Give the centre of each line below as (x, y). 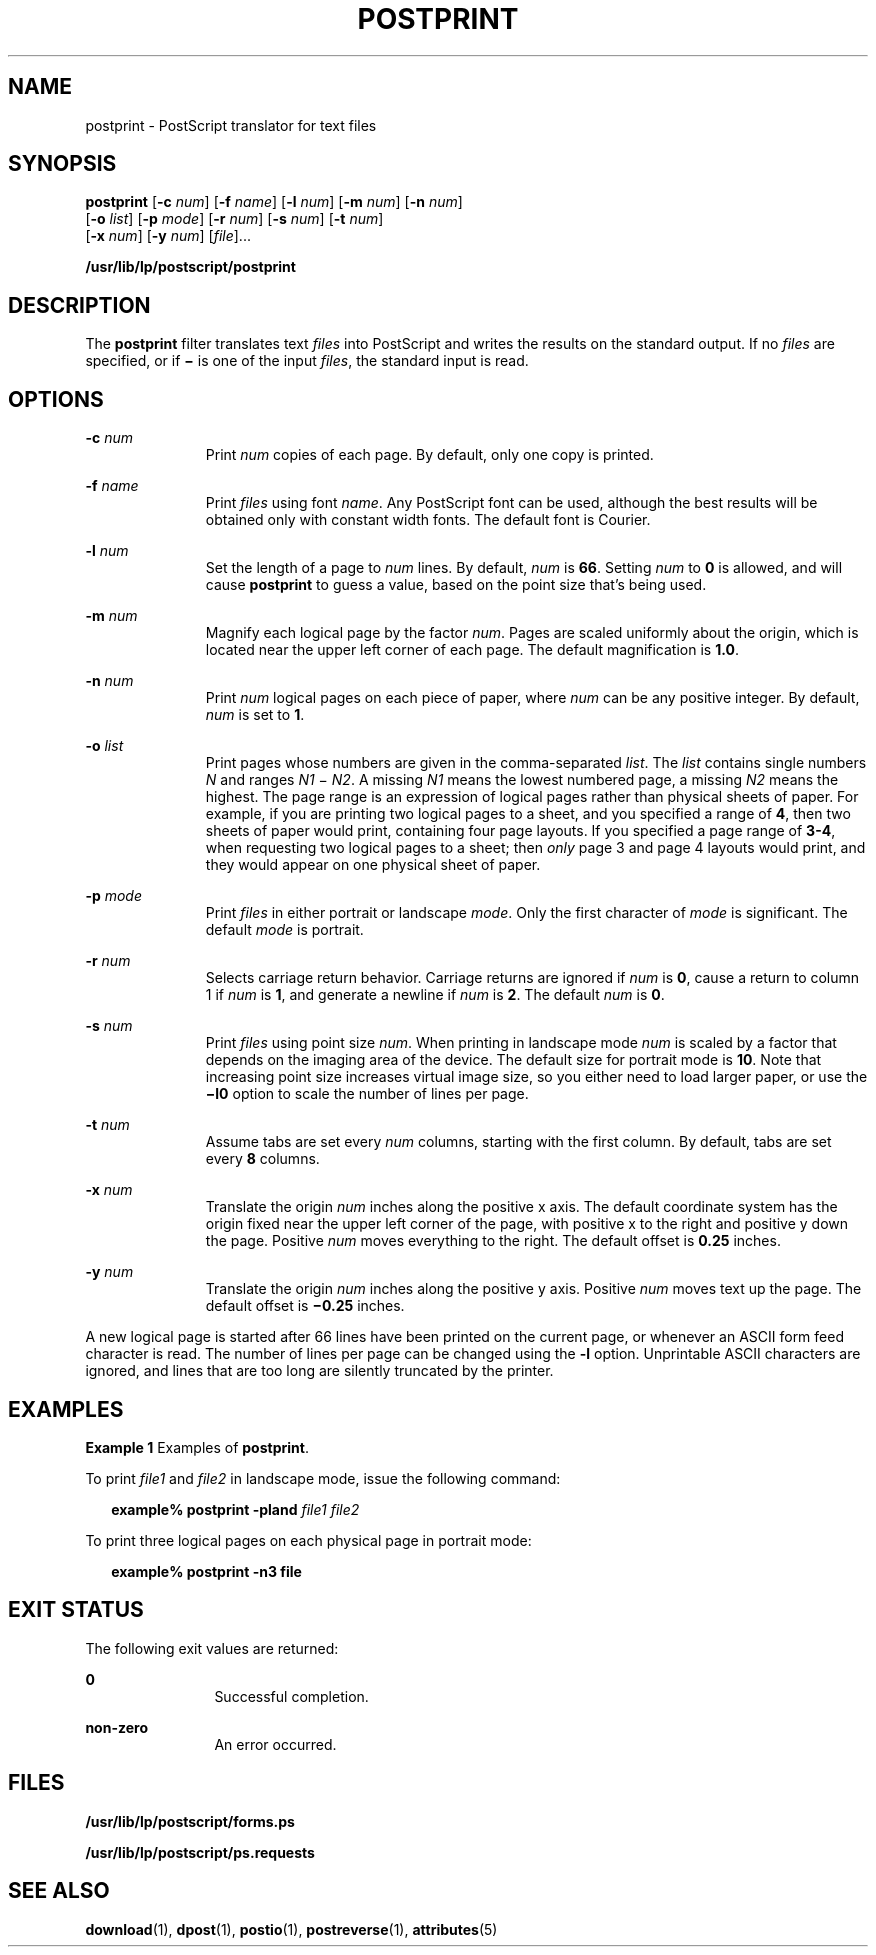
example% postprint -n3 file (206, 1571)
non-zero (116, 1727)
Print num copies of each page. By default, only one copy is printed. (429, 455)
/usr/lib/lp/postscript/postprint (190, 267)
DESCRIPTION (79, 305)
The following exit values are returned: (212, 1648)
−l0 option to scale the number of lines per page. (367, 1094)
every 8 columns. (262, 1159)
